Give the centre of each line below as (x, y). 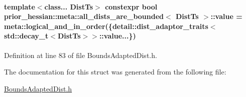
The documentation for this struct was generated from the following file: (115, 72)
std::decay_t (26, 36)
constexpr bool (131, 6)
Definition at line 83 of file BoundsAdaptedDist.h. (81, 55)
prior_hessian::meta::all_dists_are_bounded (84, 16)
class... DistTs (69, 6)
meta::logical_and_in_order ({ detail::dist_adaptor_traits (106, 26)
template (20, 6)
